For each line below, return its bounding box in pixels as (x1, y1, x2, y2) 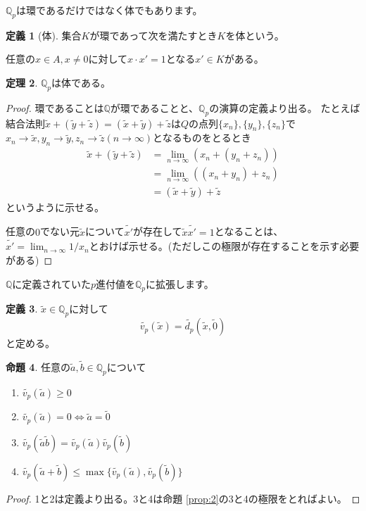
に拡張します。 (146, 276, 214, 291)
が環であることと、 (110, 100, 199, 115)
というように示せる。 (6, 199, 104, 214)
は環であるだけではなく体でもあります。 (16, 3, 203, 17)
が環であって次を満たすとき (89, 27, 217, 42)
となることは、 (214, 224, 284, 239)
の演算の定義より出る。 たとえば (209, 100, 360, 115)
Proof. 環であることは (6, 100, 104, 115)
